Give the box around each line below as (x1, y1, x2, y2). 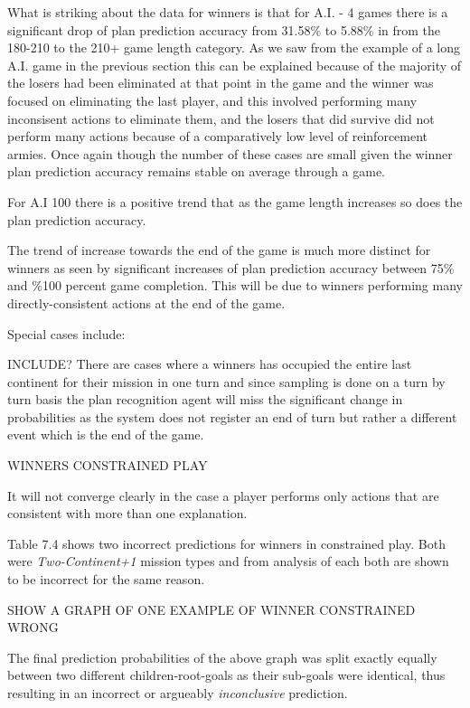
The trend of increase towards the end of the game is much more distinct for (7, 241, 431, 260)
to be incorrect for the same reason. (7, 570, 205, 589)
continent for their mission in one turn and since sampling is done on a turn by (7, 372, 446, 391)
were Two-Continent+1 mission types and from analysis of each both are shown (7, 552, 449, 571)
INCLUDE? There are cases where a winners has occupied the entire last (7, 354, 412, 373)
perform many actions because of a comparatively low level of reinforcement (7, 127, 428, 146)
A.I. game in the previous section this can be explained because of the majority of (7, 55, 462, 74)
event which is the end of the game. (7, 425, 204, 444)
